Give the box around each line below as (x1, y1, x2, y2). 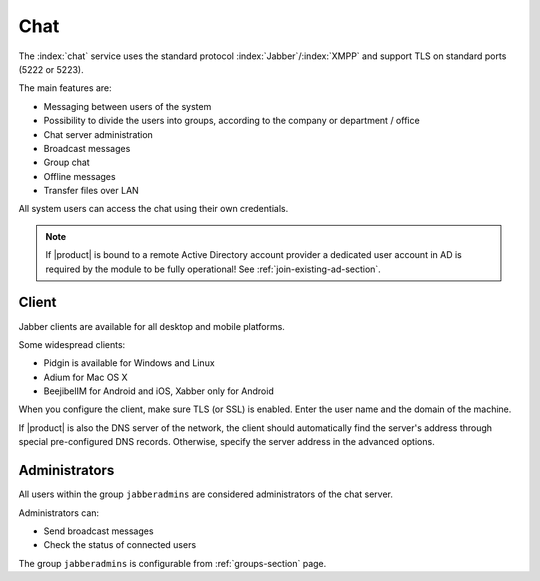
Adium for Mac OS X (43, 371, 129, 383)
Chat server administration (43, 128, 154, 140)
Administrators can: (18, 506, 100, 519)
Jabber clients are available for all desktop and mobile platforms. (18, 320, 285, 332)
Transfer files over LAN (43, 185, 139, 197)
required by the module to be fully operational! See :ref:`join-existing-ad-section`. (45, 263, 382, 275)
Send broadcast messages (43, 525, 154, 537)
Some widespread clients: (18, 338, 126, 350)
